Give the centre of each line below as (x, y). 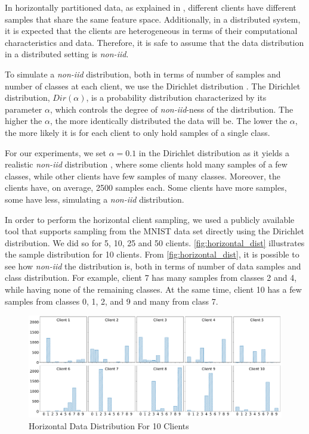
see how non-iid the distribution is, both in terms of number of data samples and (153, 266)
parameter (24, 109)
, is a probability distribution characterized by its (176, 97)
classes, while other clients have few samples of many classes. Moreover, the (143, 176)
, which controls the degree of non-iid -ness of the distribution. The (172, 109)
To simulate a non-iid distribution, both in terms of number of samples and (143, 74)
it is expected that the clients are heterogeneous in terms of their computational (151, 31)
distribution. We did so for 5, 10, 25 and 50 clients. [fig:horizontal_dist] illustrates (155, 242)
